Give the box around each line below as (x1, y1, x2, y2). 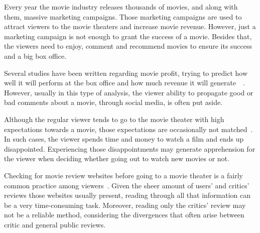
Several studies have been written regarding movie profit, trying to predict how (4, 67, 248, 78)
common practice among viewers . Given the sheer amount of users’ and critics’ (4, 180, 249, 190)
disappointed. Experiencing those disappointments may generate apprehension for (4, 143, 255, 154)
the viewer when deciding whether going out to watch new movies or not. (4, 153, 229, 164)
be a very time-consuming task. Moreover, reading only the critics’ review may (4, 199, 246, 210)
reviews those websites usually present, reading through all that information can (4, 190, 251, 200)
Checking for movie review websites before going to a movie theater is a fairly (4, 170, 243, 180)
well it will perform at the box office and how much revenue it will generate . (4, 77, 245, 88)
